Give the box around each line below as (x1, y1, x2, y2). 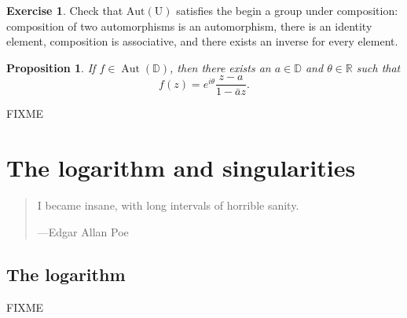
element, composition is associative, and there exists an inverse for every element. (6, 33, 398, 49)
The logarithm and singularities (6, 152, 356, 184)
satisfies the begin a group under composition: (176, 2, 398, 18)
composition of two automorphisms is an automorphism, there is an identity (6, 17, 372, 34)
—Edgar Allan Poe (37, 223, 129, 239)
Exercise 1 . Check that (6, 2, 123, 18)
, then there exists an (170, 59, 271, 75)
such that (356, 59, 401, 75)
